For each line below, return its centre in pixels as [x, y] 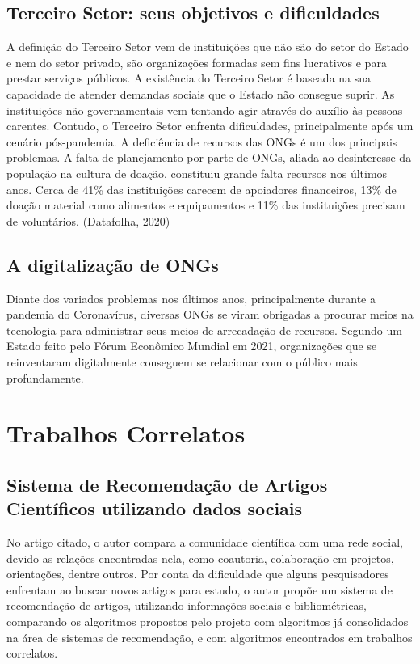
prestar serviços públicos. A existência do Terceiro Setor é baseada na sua [189, 78]
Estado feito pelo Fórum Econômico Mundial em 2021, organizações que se [192, 346]
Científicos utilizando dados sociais [155, 508]
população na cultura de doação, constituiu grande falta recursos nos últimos [197, 173]
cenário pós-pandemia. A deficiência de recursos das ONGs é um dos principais [202, 141]
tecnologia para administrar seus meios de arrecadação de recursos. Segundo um [204, 330]
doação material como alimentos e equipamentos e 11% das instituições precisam [206, 205]
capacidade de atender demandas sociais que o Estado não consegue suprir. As [201, 93]
